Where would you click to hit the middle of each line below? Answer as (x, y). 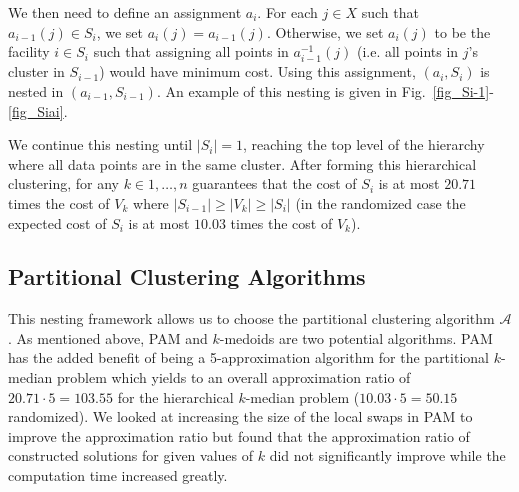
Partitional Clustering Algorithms (187, 276)
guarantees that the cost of (274, 183)
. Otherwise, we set (325, 31)
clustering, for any (64, 183)
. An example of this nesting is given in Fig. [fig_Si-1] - (325, 90)
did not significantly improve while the (387, 455)
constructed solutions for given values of (130, 455)
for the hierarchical (175, 396)
